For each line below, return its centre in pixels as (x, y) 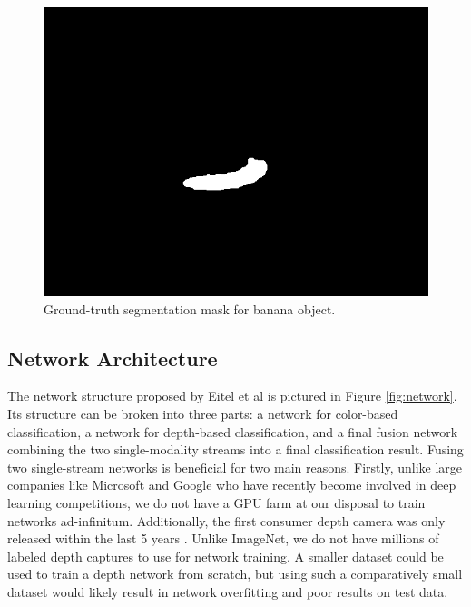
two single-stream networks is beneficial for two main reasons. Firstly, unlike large (235, 467)
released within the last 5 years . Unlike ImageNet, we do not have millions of (223, 538)
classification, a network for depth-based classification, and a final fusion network (233, 431)
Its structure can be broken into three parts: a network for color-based (203, 413)
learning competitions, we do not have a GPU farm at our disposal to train (216, 502)
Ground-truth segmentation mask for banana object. (190, 308)
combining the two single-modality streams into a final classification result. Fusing (235, 449)
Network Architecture (113, 358)
